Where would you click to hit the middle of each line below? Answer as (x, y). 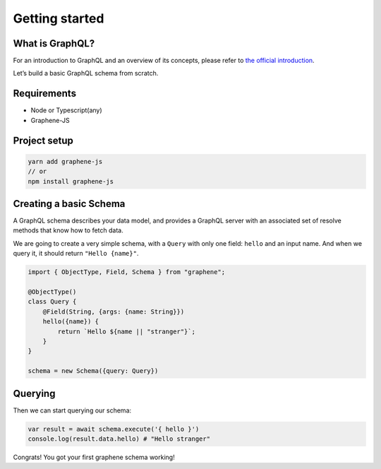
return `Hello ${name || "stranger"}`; (126, 331)
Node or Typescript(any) (66, 110)
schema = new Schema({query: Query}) (93, 371)
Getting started (59, 18)
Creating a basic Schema (69, 204)
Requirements (45, 94)
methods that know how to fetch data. (68, 230)
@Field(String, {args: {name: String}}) (114, 311)
